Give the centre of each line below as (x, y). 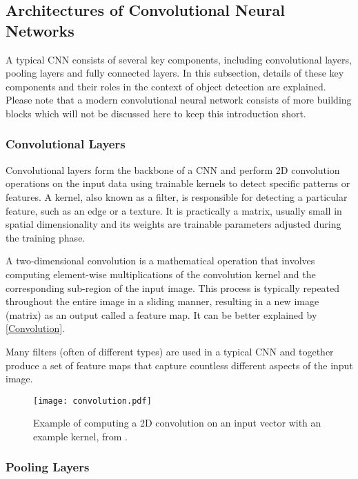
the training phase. (46, 237)
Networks (40, 30)
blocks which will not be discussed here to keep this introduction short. (156, 113)
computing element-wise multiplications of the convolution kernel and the (161, 274)
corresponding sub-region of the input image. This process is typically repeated (173, 287)
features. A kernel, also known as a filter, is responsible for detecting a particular (177, 196)
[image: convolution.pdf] (92, 401)
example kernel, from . (80, 436)
